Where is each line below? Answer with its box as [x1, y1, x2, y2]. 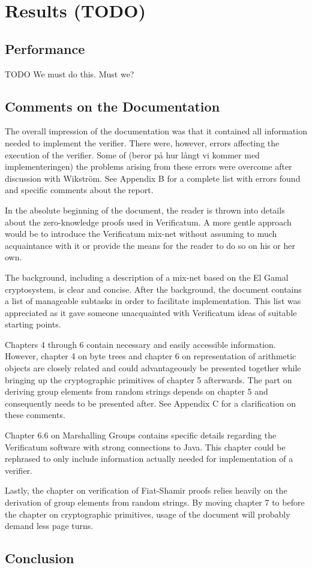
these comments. [5, 408, 65, 421]
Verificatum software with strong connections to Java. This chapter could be [5, 440, 286, 453]
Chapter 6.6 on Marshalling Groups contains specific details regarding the [5, 429, 277, 441]
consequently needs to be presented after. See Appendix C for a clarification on [5, 396, 296, 409]
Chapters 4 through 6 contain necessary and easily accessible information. [5, 338, 276, 350]
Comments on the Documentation [5, 97, 220, 115]
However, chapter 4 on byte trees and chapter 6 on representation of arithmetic [5, 350, 296, 362]
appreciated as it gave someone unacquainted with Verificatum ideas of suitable [5, 306, 297, 318]
